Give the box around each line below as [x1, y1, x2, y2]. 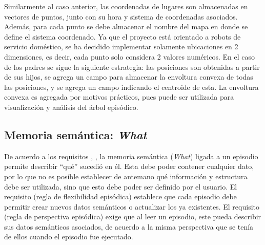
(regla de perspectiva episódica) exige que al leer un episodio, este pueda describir [4, 211, 261, 222]
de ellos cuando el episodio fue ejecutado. [4, 231, 133, 242]
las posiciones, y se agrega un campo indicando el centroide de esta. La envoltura [4, 81, 259, 92]
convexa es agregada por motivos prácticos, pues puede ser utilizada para [4, 91, 234, 102]
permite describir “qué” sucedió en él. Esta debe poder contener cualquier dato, [4, 161, 254, 172]
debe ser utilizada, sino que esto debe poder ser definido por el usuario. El [4, 181, 237, 192]
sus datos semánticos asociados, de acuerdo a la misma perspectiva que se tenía [4, 221, 254, 232]
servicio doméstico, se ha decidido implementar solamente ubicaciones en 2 [4, 41, 238, 52]
